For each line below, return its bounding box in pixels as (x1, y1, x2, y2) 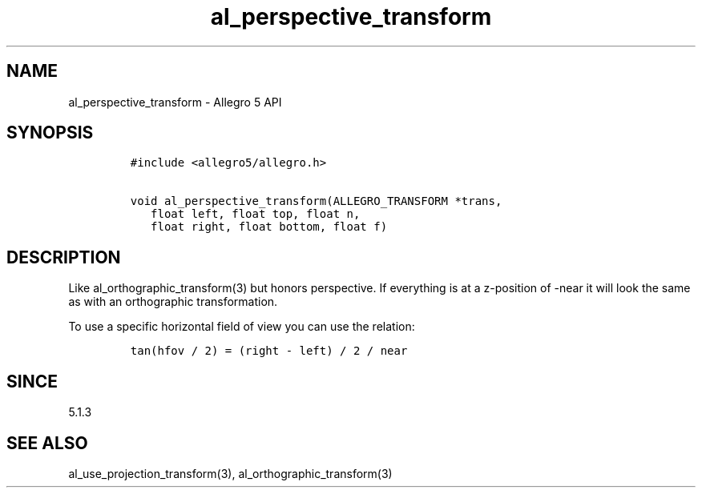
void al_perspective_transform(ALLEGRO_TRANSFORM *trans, (130, 195, 502, 208)
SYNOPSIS (6, 122, 94, 143)
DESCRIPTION (6, 247, 121, 267)
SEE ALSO (6, 432, 88, 453)
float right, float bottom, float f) (151, 220, 388, 234)
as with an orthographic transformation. (68, 295, 278, 309)
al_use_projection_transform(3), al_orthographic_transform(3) (68, 466, 393, 480)
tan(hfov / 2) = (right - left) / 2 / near (130, 344, 408, 358)
